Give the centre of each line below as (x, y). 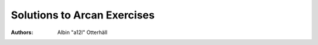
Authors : (22, 32)
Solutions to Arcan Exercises (83, 15)
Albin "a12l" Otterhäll (82, 32)
